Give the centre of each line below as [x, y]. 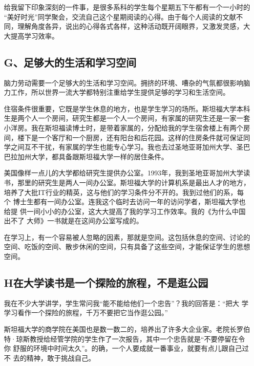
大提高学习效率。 [31, 35]
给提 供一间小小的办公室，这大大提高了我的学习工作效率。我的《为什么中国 [125, 211]
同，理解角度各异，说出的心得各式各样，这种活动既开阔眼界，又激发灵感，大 [127, 26]
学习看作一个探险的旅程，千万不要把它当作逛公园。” [86, 312]
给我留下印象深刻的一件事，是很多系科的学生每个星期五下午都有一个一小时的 [127, 7]
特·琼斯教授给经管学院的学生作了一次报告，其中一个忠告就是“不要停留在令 [125, 338]
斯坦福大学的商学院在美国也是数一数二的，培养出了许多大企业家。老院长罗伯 [127, 329]
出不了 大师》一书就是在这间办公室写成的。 [74, 221]
